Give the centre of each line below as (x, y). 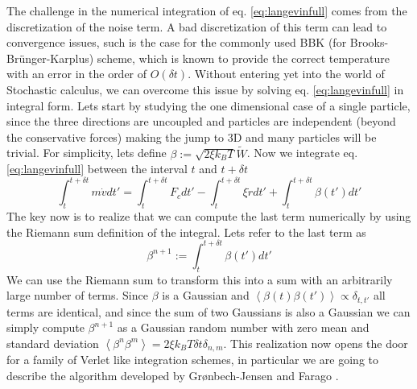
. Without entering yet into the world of (286, 74)
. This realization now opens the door (316, 343)
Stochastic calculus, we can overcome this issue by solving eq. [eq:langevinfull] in (205, 89)
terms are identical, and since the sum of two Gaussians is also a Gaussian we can (208, 311)
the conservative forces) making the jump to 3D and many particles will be (192, 137)
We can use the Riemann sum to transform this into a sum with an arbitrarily (200, 279)
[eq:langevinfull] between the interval (97, 169)
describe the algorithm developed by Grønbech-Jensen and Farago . (173, 375)
